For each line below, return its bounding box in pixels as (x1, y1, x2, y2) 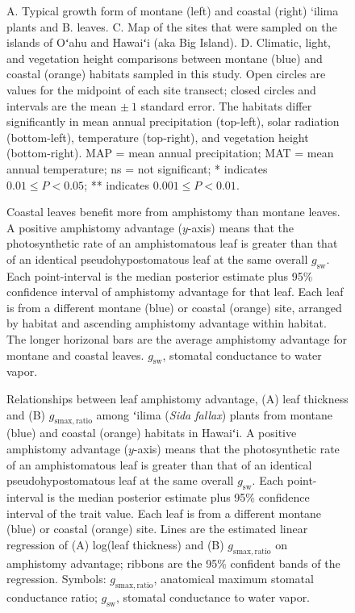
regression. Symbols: (6, 570, 106, 587)
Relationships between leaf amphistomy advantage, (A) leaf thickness (6, 390, 349, 407)
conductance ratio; (6, 589, 98, 605)
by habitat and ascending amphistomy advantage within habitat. (6, 315, 327, 332)
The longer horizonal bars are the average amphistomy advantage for (6, 331, 347, 348)
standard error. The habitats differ (140, 97, 312, 114)
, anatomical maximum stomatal (153, 570, 314, 587)
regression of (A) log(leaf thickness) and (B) (6, 536, 224, 553)
